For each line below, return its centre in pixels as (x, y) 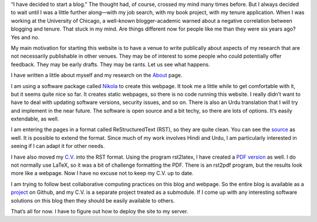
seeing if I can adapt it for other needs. (58, 146)
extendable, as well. (35, 119)
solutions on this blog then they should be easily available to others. (93, 200)
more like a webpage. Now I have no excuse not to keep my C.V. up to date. (102, 173)
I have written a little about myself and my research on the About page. (97, 75)
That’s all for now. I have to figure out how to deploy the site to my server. (100, 211)
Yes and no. (25, 37)
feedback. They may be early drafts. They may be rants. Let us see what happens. (111, 64)
